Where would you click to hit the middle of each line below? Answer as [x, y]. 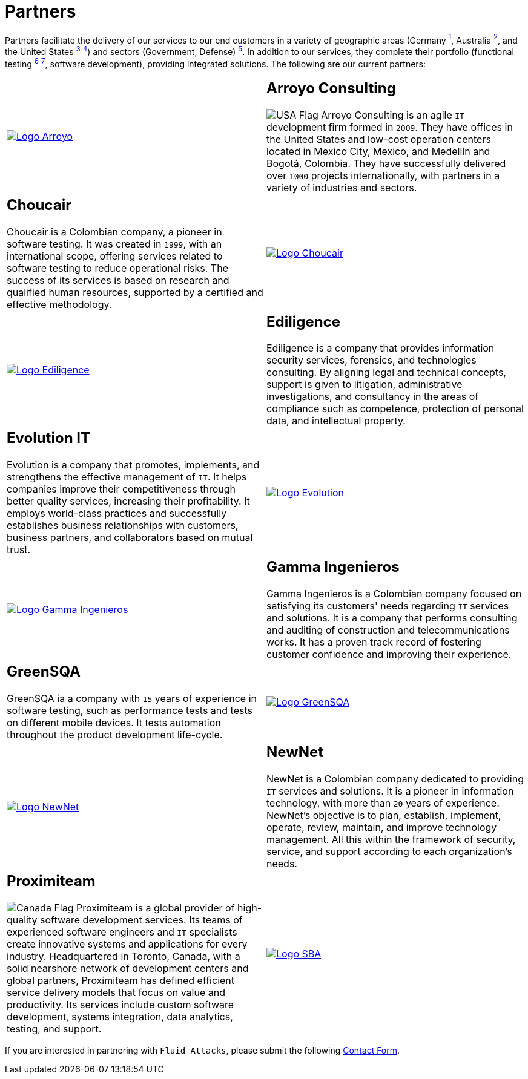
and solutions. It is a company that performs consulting [392, 618]
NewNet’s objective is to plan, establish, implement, [384, 815]
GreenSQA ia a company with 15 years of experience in [132, 699]
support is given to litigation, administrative [365, 385]
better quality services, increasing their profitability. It [128, 501]
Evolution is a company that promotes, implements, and [133, 465]
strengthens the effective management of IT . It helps [127, 477]
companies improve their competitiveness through [121, 489]
